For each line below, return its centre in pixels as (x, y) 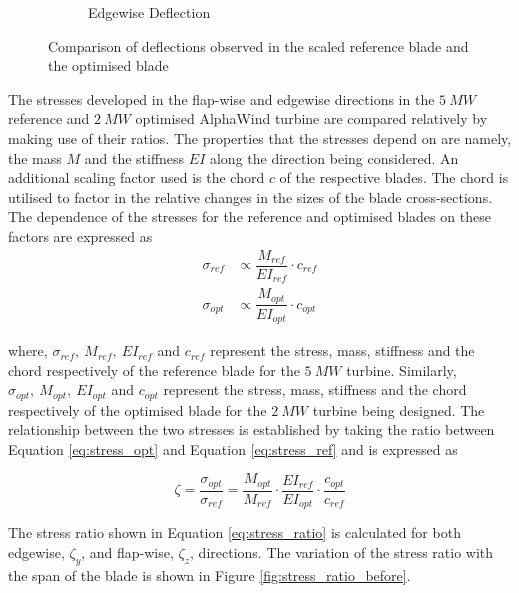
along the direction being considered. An (334, 157)
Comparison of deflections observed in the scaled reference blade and (258, 45)
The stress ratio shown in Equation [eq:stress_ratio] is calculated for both (234, 532)
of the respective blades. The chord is (394, 177)
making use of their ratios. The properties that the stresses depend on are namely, (260, 137)
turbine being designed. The (398, 409)
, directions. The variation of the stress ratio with (342, 552)
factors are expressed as (80, 235)
